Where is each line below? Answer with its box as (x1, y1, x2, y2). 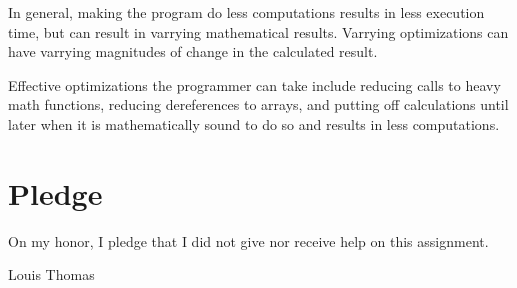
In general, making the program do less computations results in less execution (8, 2, 485, 22)
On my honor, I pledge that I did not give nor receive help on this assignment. (8, 230, 489, 251)
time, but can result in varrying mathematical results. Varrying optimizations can (8, 21, 509, 42)
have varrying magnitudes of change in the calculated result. (8, 41, 378, 62)
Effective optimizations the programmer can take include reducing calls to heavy (8, 74, 501, 95)
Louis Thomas (8, 264, 95, 285)
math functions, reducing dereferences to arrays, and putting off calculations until (8, 94, 509, 115)
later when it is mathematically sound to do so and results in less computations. (8, 113, 500, 134)
